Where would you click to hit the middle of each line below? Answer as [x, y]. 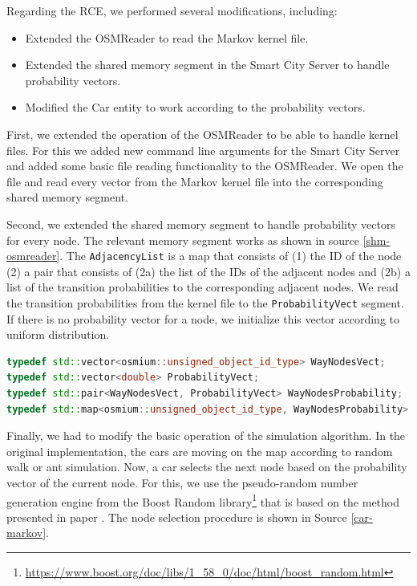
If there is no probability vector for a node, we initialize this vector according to [203, 318]
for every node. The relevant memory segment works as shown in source [183, 240]
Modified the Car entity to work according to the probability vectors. [195, 107]
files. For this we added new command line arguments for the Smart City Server [203, 150]
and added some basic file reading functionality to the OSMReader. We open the [205, 166]
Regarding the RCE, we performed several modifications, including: [172, 10]
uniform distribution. [58, 334]
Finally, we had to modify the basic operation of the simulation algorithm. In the [206, 435]
